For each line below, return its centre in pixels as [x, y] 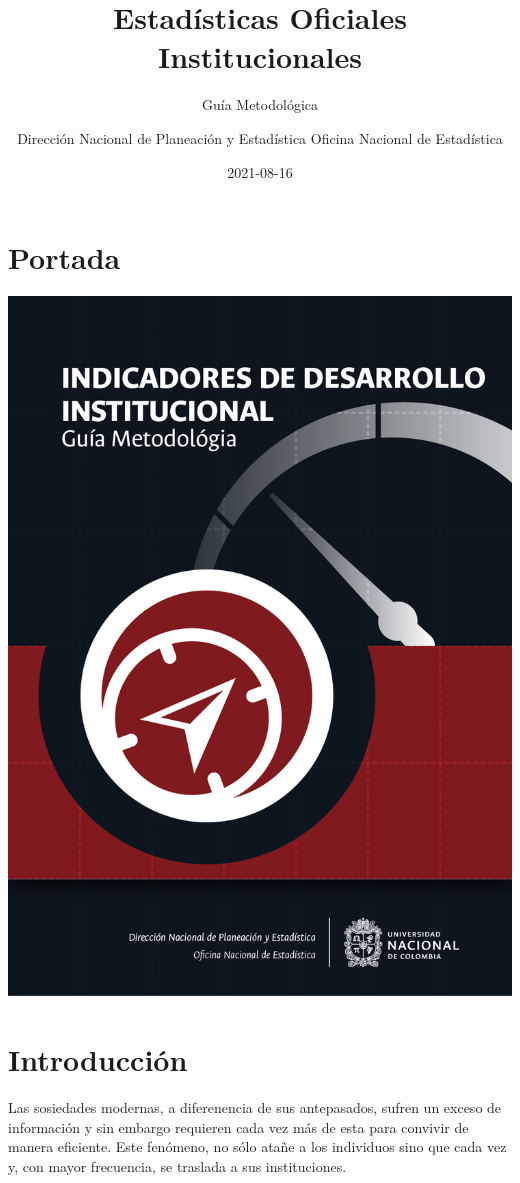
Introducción [98, 1059]
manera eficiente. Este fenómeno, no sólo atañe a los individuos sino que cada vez [257, 1146]
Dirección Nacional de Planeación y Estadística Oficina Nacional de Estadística [260, 137]
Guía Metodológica [259, 104]
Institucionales [260, 56]
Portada [64, 257]
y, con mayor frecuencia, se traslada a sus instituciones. [177, 1165]
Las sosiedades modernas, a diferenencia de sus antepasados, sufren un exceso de [255, 1107]
